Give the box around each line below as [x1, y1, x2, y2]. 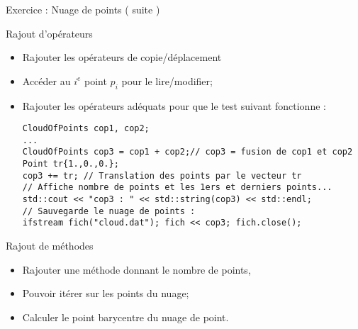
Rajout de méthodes [6, 238, 94, 253]
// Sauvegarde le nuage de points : [22, 206, 196, 216]
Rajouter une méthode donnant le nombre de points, [22, 262, 251, 277]
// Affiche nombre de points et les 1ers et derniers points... [22, 182, 332, 193]
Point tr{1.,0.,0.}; [22, 159, 119, 169]
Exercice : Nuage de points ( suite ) [6, 2, 160, 16]
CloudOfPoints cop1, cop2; [22, 123, 150, 134]
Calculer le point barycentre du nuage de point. [22, 309, 229, 324]
